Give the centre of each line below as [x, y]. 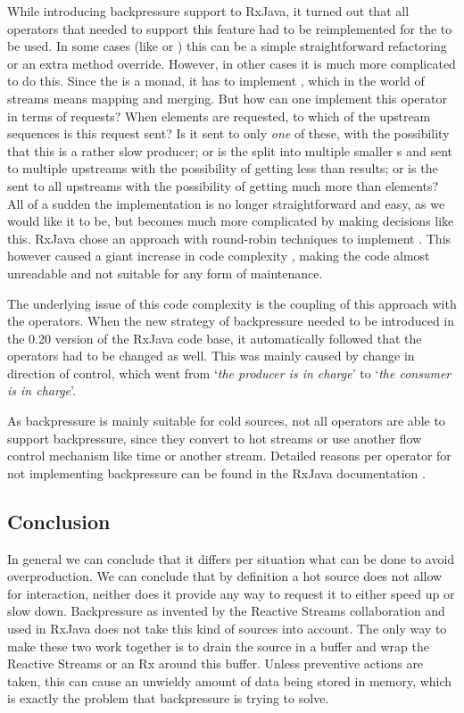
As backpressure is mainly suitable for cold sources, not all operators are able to [226, 421]
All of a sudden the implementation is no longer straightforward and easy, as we [226, 203]
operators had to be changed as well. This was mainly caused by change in [211, 356]
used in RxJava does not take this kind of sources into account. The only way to [227, 629]
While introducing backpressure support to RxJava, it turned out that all [208, 11]
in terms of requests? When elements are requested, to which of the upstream [219, 116]
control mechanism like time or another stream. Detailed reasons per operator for [229, 456]
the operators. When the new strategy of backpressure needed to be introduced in [231, 321]
